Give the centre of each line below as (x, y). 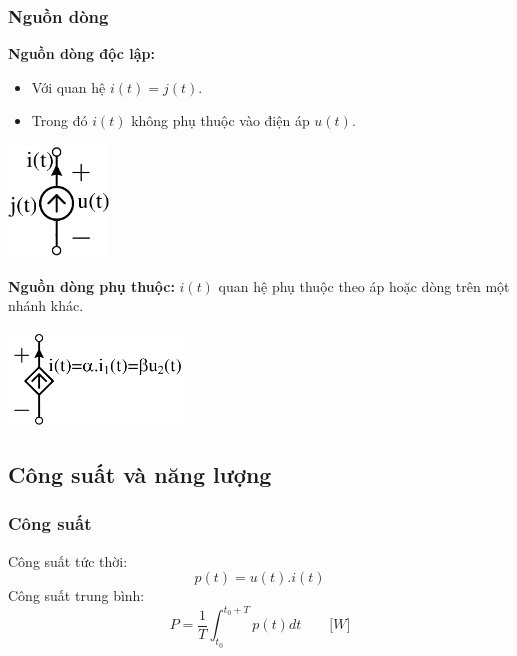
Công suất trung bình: (76, 595)
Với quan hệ (68, 86)
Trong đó (59, 120)
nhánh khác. (46, 305)
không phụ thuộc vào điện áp (220, 120)
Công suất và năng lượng (140, 474)
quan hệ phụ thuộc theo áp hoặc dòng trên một (364, 285)
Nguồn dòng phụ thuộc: (91, 285)
